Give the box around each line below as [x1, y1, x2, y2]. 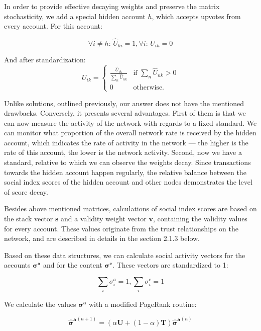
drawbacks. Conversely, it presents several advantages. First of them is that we [4, 108, 246, 118]
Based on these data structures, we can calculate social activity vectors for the [4, 250, 245, 260]
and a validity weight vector [61, 213, 147, 224]
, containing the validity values [153, 213, 247, 224]
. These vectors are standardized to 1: [112, 260, 228, 270]
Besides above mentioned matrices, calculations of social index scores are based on [4, 203, 257, 214]
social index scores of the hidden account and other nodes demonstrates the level [4, 177, 252, 187]
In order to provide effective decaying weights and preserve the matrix [4, 1, 220, 11]
